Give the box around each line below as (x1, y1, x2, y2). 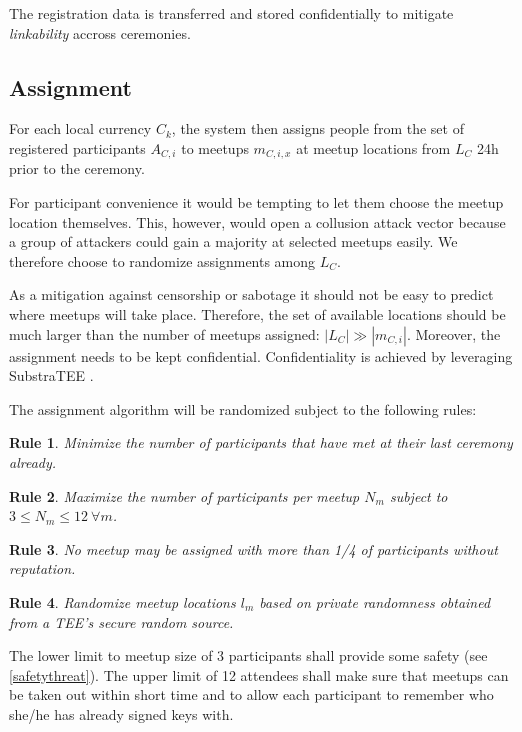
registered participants (9, 137, 146, 158)
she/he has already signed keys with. (9, 703, 234, 724)
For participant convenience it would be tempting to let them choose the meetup (9, 192, 504, 213)
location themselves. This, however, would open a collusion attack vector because (9, 211, 506, 232)
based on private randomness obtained (259, 591, 491, 612)
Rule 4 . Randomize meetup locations (9, 591, 236, 612)
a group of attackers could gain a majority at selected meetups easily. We (9, 231, 458, 252)
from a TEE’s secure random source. (9, 611, 234, 632)
